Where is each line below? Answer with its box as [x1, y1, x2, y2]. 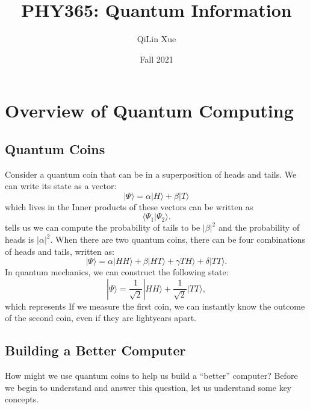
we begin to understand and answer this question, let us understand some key [5, 381, 292, 393]
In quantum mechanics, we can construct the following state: [5, 266, 229, 278]
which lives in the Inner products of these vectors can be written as [5, 200, 253, 213]
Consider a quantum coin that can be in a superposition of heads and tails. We [5, 167, 297, 180]
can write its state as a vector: [5, 180, 117, 192]
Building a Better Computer [5, 341, 186, 360]
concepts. [5, 393, 39, 405]
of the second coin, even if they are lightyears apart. [5, 311, 196, 324]
